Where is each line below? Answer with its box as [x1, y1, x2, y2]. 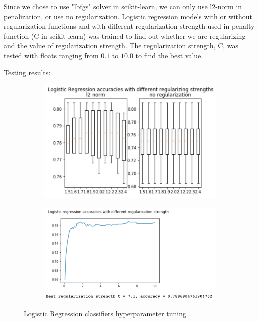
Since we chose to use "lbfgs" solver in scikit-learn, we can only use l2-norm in [4, 1, 242, 11]
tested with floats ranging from [4, 50, 99, 60]
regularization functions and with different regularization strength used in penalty [4, 21, 255, 31]
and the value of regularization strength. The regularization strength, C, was [4, 40, 239, 51]
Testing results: [4, 67, 51, 77]
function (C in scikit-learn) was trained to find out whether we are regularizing [4, 30, 246, 41]
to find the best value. [135, 50, 203, 60]
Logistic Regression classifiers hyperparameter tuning [24, 308, 186, 318]
